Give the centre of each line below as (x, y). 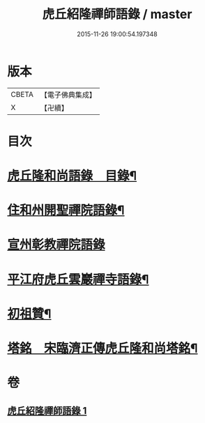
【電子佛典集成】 (68, 95)
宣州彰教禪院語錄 (56, 245)
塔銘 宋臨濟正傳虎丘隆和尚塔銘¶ (102, 348)
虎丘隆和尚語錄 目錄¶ (72, 176)
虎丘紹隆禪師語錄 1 (47, 411)
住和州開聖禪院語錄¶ (66, 210)
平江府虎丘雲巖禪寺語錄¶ (78, 279)
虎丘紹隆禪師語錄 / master (117, 14)
